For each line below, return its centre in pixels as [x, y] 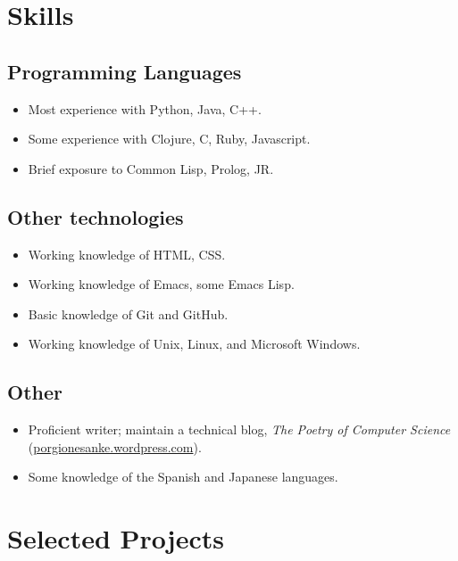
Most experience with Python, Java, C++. [145, 108]
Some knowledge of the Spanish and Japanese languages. [183, 477]
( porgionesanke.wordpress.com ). [115, 446]
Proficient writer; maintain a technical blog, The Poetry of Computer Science [239, 429]
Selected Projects [116, 538]
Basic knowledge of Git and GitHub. [128, 313]
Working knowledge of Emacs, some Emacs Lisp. [161, 284]
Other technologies [96, 216]
